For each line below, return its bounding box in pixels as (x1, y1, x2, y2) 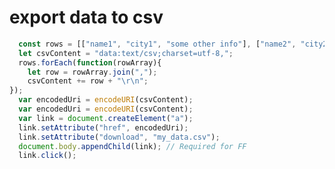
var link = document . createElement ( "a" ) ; (18, 113, 194, 123)
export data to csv (9, 6, 164, 29)
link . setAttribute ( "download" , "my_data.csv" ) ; (18, 132, 221, 142)
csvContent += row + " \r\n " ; (27, 76, 149, 86)
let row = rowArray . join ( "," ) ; (27, 67, 158, 77)
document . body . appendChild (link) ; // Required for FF (18, 141, 247, 151)
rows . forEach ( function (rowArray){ (18, 57, 162, 68)
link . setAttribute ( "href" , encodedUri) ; (18, 122, 189, 133)
